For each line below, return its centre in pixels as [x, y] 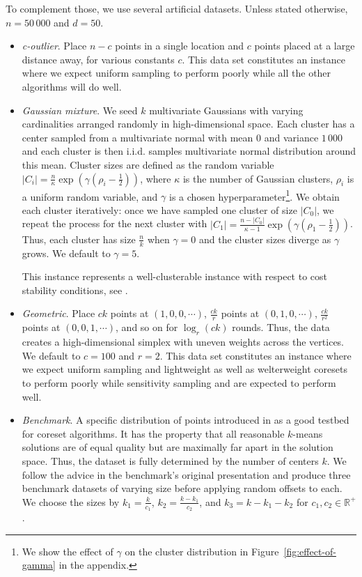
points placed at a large [305, 46]
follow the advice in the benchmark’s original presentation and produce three [186, 474]
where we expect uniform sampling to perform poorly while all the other [176, 73]
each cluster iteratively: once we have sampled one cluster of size [159, 209]
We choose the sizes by [71, 501]
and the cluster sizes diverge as [265, 239]
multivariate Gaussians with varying [226, 110]
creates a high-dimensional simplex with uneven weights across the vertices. [183, 342]
